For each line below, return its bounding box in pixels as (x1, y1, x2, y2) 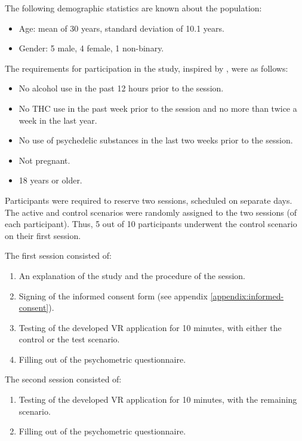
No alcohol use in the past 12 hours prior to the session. (19, 82, 224, 94)
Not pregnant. (19, 154, 70, 166)
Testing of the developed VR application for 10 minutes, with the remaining (19, 393, 297, 406)
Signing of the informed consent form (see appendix (19, 289, 208, 302)
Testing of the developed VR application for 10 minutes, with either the (19, 321, 282, 333)
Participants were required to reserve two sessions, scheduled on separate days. (5, 194, 292, 206)
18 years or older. (19, 174, 82, 186)
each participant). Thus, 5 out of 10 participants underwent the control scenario (5, 218, 297, 230)
